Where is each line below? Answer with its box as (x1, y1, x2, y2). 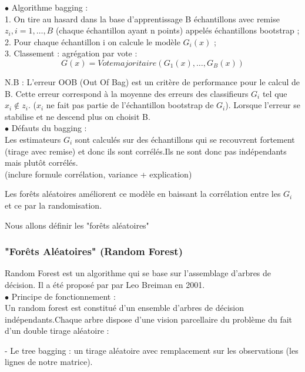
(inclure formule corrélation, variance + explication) (5, 167, 192, 180)
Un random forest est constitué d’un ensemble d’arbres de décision (5, 301, 244, 314)
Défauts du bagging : (11, 122, 87, 134)
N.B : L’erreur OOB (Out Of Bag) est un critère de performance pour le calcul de (5, 75, 300, 88)
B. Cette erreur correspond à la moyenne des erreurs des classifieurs (5, 87, 249, 99)
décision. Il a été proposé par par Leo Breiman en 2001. (5, 278, 205, 290)
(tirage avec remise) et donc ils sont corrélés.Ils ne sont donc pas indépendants (5, 145, 287, 157)
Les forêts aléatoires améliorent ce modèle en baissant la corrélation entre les (5, 187, 281, 200)
